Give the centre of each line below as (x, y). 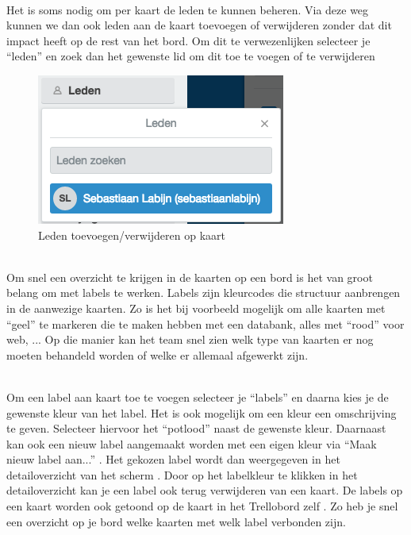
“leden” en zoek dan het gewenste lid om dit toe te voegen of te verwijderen (191, 56)
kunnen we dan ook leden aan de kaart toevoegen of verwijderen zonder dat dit (199, 25)
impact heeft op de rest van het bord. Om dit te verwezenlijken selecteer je (188, 40)
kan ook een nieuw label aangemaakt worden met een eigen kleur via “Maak (192, 443)
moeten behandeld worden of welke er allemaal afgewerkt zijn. (157, 354)
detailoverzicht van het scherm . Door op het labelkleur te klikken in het (182, 474)
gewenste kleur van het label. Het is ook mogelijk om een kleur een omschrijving (202, 412)
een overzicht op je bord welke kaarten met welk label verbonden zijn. (176, 521)
